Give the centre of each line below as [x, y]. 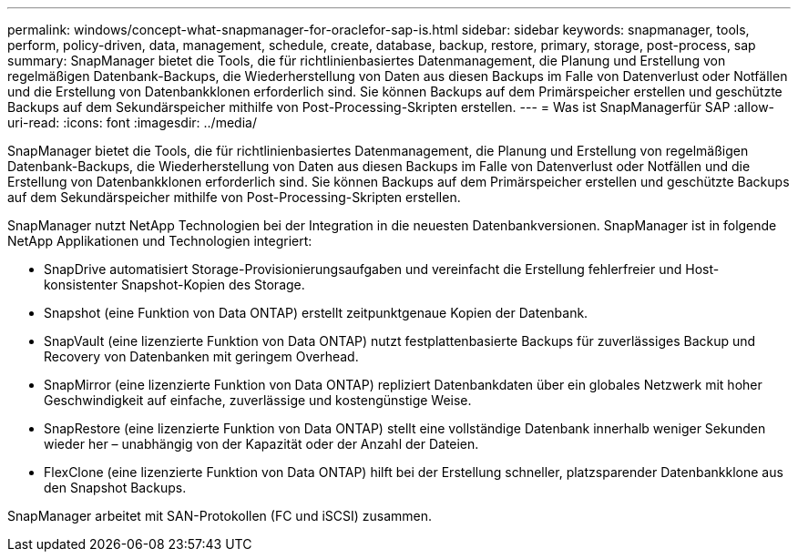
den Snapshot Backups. [115, 488]
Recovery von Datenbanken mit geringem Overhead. [201, 356]
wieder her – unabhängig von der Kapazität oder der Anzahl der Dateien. [261, 444]
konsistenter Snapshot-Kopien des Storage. [174, 285]
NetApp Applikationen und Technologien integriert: [160, 241]
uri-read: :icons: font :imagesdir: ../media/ [132, 122]
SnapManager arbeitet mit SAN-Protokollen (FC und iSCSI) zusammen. [220, 516]
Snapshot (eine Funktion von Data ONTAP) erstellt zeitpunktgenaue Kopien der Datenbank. [316, 313]
